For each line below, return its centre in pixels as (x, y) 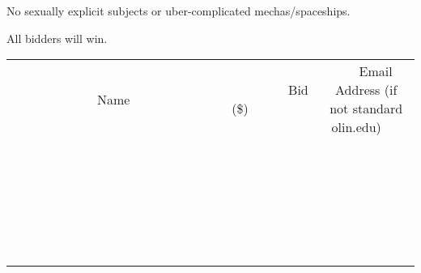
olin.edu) (356, 127)
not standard (366, 109)
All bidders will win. (57, 38)
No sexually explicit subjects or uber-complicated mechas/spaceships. (179, 11)
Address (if (366, 90)
